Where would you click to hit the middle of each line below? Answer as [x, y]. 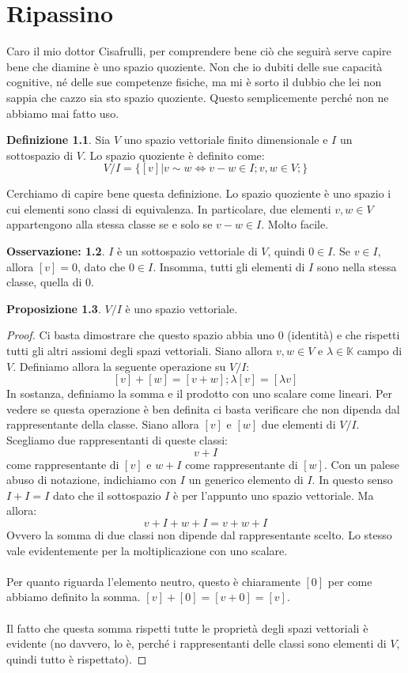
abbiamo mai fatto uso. [63, 113]
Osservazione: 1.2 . [56, 251]
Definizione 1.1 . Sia [59, 140]
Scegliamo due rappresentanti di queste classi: [117, 440]
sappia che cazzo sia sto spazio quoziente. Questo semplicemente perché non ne [198, 97]
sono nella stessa [357, 266]
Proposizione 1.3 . [54, 308]
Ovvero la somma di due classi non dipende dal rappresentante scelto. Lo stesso [199, 534]
